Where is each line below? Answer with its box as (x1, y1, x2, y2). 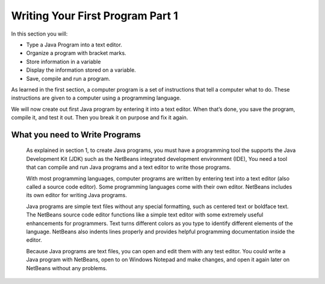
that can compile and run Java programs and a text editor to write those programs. (26, 163, 231, 171)
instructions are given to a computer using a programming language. (11, 94, 182, 102)
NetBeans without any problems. (26, 264, 108, 271)
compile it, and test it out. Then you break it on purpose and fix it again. (11, 114, 188, 121)
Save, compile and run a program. (26, 75, 111, 82)
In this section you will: (11, 30, 68, 37)
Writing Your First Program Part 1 (11, 9, 178, 22)
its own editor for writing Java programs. (26, 192, 128, 199)
